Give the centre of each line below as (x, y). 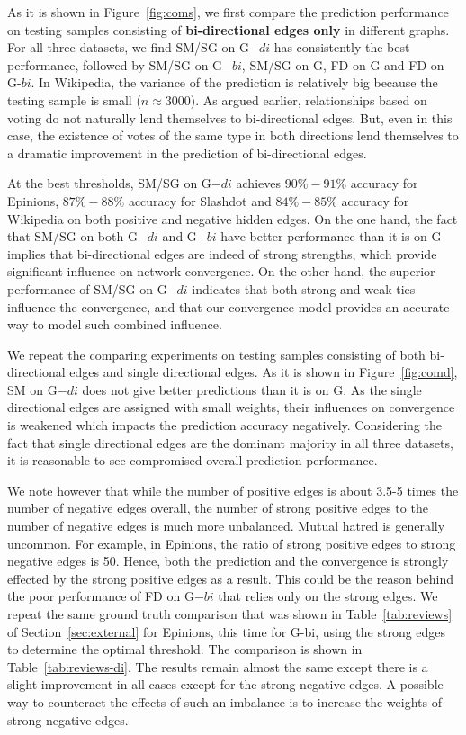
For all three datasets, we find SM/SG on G (128, 47)
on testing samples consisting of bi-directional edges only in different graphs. (229, 29)
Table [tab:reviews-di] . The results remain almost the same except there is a (218, 666)
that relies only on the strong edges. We (328, 596)
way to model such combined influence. (115, 324)
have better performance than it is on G (331, 236)
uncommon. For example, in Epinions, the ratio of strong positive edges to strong (232, 543)
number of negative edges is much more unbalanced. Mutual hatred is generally (226, 526)
